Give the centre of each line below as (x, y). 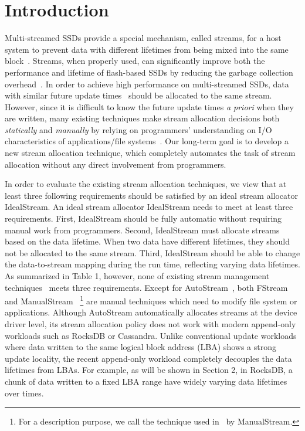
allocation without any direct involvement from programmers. (116, 164)
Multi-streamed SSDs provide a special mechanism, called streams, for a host (143, 38)
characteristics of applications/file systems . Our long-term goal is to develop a (147, 141)
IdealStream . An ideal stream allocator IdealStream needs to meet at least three (149, 207)
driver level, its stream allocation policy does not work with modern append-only (150, 324)
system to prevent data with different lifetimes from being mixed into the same (147, 49)
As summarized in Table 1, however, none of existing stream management (137, 276)
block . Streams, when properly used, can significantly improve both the (135, 61)
